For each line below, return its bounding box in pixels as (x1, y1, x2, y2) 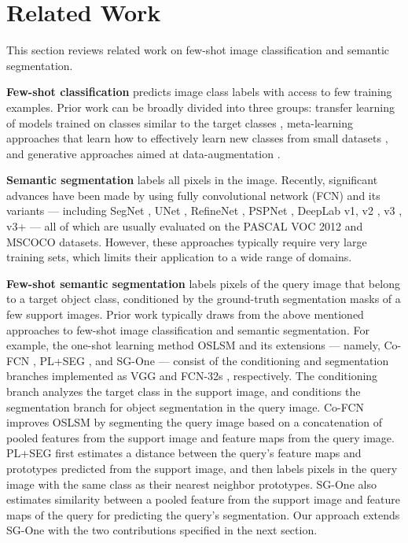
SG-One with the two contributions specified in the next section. (6, 522, 318, 538)
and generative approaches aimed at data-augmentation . (6, 145, 281, 161)
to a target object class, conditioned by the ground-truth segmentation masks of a (6, 290, 401, 307)
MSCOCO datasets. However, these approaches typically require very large (6, 233, 367, 249)
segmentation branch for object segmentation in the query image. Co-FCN (6, 398, 365, 415)
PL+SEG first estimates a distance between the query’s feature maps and (6, 445, 362, 461)
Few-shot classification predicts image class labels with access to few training (6, 83, 392, 100)
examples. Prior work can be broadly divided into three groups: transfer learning (6, 98, 395, 115)
